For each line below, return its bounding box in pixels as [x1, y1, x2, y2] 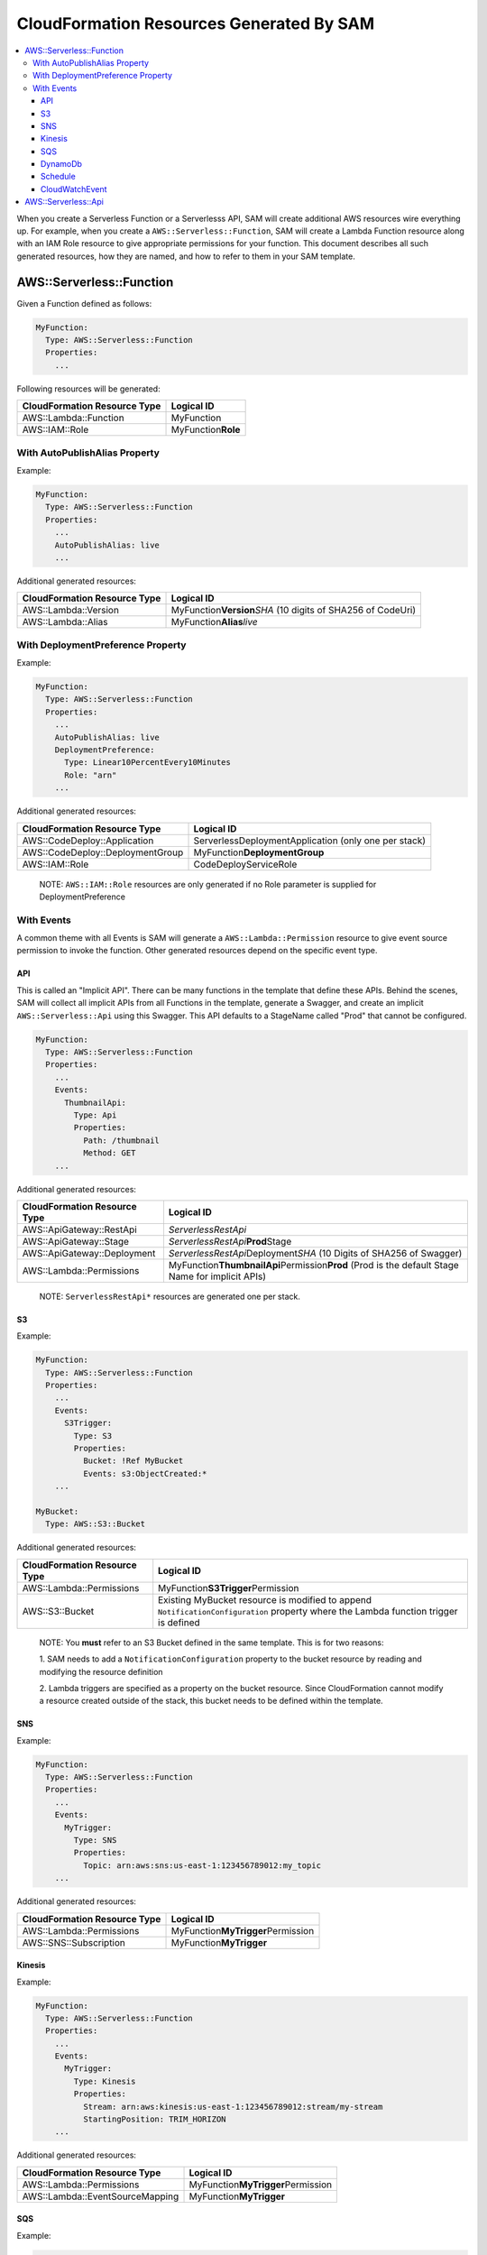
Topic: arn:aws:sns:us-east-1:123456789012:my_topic [82, 1860, 322, 1871]
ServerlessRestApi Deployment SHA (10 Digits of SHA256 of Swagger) [168, 1247, 463, 1259]
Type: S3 [73, 1431, 113, 1440]
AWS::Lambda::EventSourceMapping [22, 2190, 179, 2203]
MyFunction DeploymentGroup [193, 846, 325, 859]
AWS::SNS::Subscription [22, 1936, 126, 1948]
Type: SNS [73, 1836, 117, 1845]
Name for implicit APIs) [168, 1270, 266, 1283]
